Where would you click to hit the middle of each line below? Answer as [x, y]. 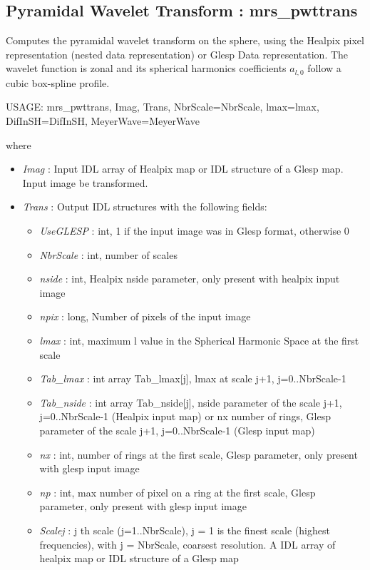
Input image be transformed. [85, 182]
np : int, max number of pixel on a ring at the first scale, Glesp [178, 492]
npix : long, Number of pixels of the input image [145, 316]
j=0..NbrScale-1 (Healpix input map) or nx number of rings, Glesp [185, 416]
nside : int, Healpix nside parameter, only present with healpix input [190, 279]
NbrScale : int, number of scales [108, 254]
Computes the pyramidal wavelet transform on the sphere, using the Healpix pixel [185, 40]
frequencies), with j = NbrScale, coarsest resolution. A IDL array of [187, 544]
